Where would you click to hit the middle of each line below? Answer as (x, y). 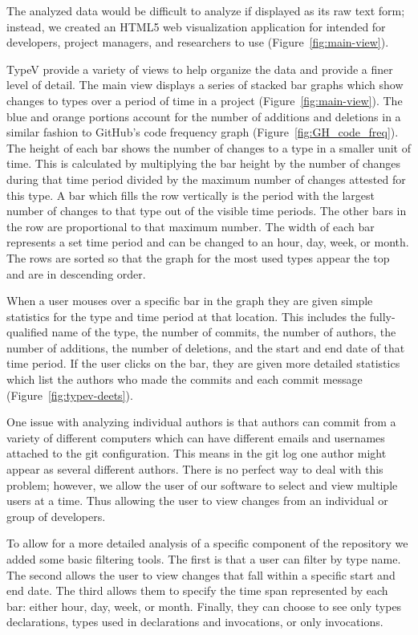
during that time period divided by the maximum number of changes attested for (206, 179)
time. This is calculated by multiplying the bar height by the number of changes (204, 163)
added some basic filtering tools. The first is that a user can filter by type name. (204, 559)
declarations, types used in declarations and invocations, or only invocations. (195, 622)
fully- (382, 316)
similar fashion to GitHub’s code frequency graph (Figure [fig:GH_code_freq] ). (203, 132)
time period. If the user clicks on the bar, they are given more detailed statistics (203, 363)
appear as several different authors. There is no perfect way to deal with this (195, 469)
